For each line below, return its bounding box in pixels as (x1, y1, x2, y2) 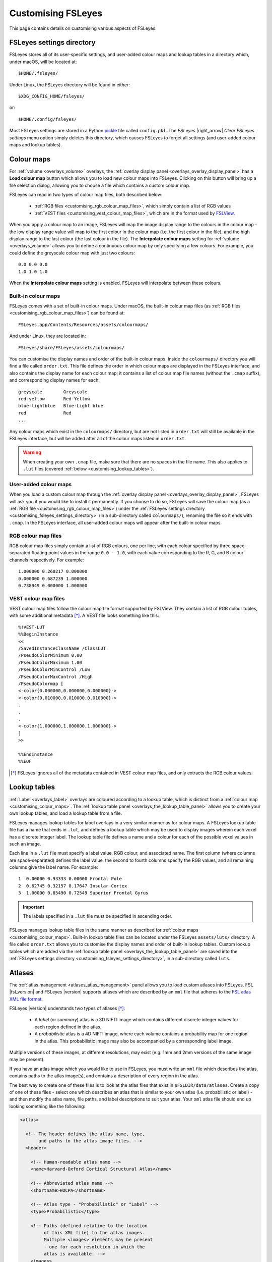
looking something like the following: (9, 1103, 86, 1109)
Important (23, 904, 45, 910)
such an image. (9, 840, 41, 847)
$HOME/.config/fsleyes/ (18, 116, 77, 122)
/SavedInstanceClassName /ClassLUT (18, 646, 106, 651)
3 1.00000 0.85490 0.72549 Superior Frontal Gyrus (18, 890, 149, 896)
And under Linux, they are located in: (9, 333, 86, 339)
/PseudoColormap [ (18, 680, 64, 687)
